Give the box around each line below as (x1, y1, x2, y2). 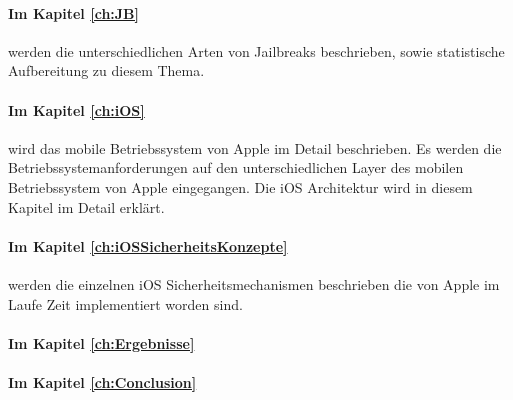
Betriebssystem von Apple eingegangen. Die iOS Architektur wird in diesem (8, 176, 473, 197)
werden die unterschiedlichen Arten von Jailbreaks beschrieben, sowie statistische (8, 40, 505, 61)
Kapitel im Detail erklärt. (8, 196, 165, 217)
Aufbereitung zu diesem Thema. (8, 60, 205, 81)
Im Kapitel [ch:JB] (8, 2, 140, 23)
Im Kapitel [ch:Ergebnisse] (8, 332, 195, 353)
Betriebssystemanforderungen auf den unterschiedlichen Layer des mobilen (8, 157, 464, 178)
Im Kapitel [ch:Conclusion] (8, 371, 197, 392)
